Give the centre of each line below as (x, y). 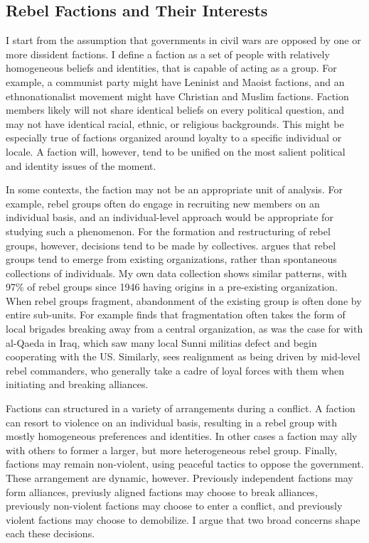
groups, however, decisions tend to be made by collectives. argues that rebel (171, 245)
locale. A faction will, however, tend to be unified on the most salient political (176, 151)
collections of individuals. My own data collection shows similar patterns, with (176, 273)
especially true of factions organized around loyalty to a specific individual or (174, 138)
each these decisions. (50, 533)
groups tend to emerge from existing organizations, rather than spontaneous (171, 259)
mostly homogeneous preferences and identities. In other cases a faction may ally (182, 436)
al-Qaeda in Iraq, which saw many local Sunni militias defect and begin (161, 342)
